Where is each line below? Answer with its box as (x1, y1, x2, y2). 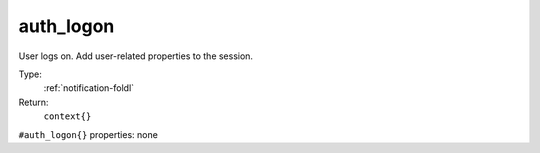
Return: (18, 96, 49, 108)
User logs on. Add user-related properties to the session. (18, 50, 254, 62)
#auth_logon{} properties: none (18, 128, 159, 140)
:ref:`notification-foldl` (43, 82, 135, 94)
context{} (43, 111, 92, 122)
